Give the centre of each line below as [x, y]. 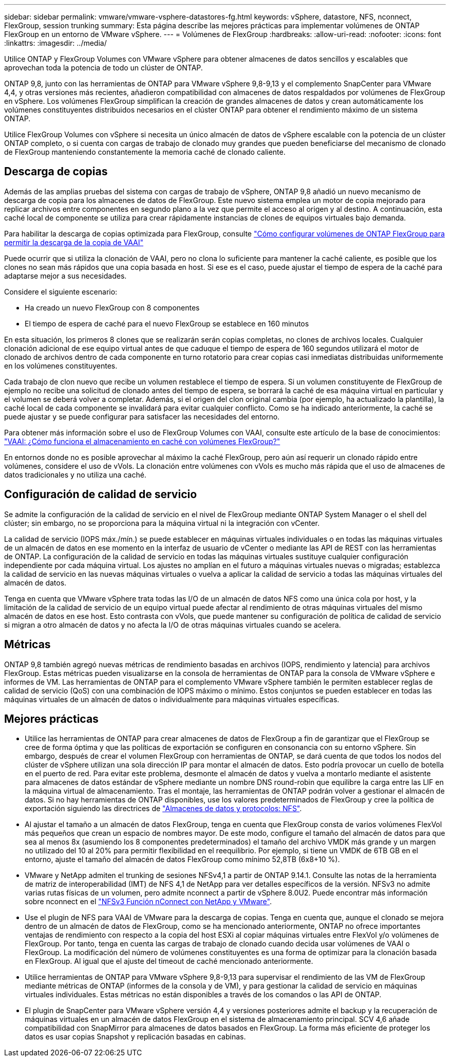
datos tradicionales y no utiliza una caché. [75, 474]
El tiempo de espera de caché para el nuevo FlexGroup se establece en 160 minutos [167, 323]
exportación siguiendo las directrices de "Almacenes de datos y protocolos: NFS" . [163, 809]
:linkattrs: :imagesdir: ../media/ [55, 43]
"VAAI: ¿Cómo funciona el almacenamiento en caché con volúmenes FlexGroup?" [142, 441]
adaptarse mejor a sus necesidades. [65, 276]
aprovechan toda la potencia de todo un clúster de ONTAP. [104, 68]
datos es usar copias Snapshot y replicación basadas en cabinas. [135, 1037]
